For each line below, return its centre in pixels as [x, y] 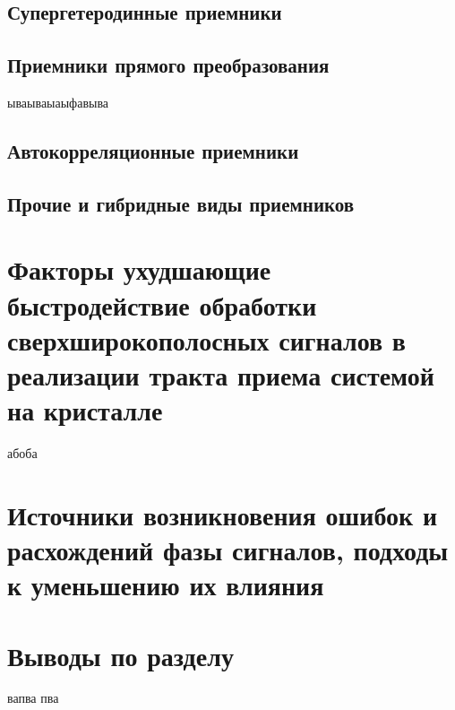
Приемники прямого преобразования [168, 65]
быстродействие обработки [162, 304]
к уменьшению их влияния [166, 585]
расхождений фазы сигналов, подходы [228, 549]
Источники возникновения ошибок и [223, 514]
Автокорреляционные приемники [153, 150]
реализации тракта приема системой [221, 374]
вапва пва [33, 698]
